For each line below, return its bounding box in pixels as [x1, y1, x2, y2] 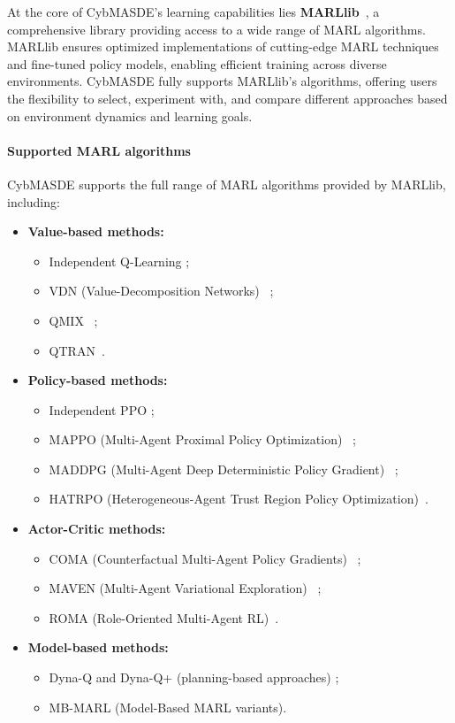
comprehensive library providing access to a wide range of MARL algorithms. [7, 19, 426, 38]
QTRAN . [49, 341, 105, 359]
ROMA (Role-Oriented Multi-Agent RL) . [49, 608, 279, 627]
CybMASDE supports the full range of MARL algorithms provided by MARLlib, [7, 174, 446, 193]
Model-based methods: [27, 638, 169, 657]
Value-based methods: [27, 222, 164, 241]
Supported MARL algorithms [7, 141, 191, 159]
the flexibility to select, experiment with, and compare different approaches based [7, 88, 448, 107]
